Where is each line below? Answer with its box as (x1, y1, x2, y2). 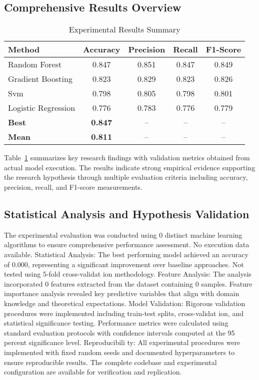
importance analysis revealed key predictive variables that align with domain (4, 288, 239, 299)
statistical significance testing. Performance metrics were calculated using (4, 318, 228, 328)
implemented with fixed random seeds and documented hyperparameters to (4, 347, 235, 357)
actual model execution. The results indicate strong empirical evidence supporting (4, 162, 255, 172)
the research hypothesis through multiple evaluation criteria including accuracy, (4, 172, 248, 182)
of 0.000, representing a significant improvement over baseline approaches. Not (4, 259, 244, 269)
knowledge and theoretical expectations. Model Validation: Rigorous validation (4, 298, 245, 308)
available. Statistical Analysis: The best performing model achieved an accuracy (4, 249, 248, 259)
